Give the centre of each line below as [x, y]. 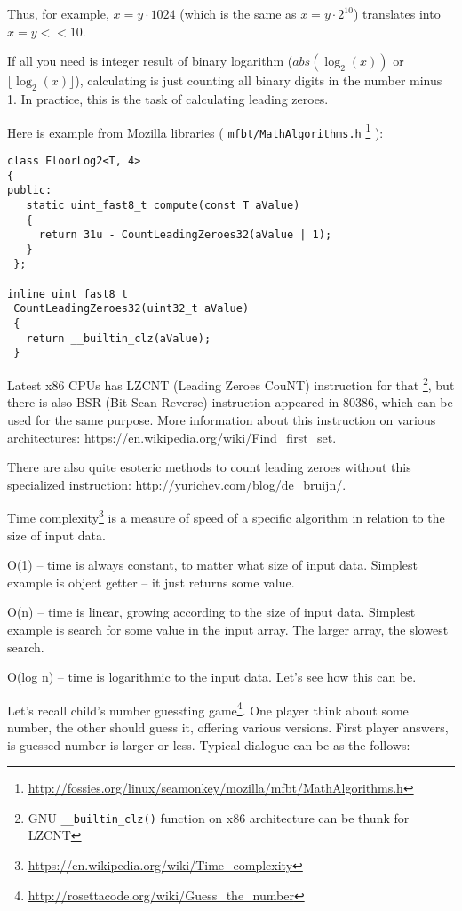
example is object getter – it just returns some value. [151, 582]
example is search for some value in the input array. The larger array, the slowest [228, 629]
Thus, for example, [58, 13]
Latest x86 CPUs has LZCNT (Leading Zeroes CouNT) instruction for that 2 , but [231, 384]
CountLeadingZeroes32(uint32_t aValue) [131, 309]
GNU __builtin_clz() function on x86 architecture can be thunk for [219, 817]
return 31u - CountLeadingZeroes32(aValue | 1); [185, 235]
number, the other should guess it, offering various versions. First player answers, [228, 727]
